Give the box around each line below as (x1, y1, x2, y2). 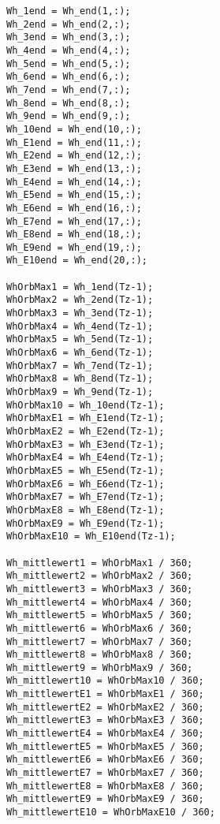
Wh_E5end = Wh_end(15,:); (6, 189, 142, 201)
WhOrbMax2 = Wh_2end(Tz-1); (6, 294, 154, 306)
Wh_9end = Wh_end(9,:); (6, 110, 131, 122)
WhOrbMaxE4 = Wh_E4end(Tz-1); (6, 452, 165, 464)
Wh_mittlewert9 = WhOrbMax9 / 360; (6, 662, 193, 673)
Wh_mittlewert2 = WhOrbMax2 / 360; (6, 570, 193, 582)
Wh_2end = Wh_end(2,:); (6, 18, 131, 30)
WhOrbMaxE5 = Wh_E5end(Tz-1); (6, 464, 165, 476)
